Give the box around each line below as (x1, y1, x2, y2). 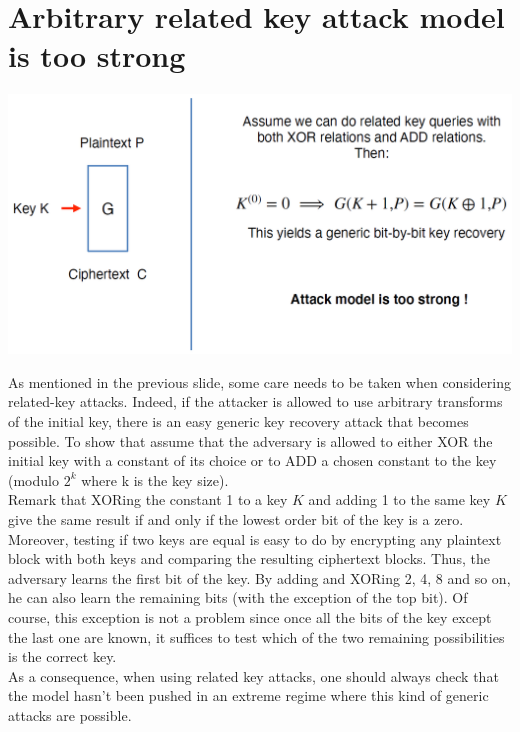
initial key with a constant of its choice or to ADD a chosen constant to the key (8, 450, 497, 471)
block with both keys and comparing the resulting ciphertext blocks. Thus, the (8, 548, 490, 569)
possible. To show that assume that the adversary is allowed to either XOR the (8, 430, 493, 451)
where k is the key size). (81, 469, 229, 490)
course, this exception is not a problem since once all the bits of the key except (8, 606, 492, 627)
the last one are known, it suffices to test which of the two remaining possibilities (8, 626, 505, 647)
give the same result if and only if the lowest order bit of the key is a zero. (8, 508, 464, 529)
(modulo (8, 469, 59, 490)
